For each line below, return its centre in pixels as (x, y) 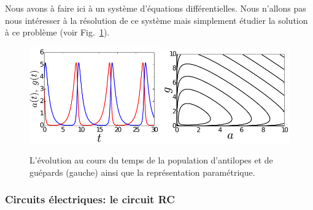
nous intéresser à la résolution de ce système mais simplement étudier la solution (156, 20)
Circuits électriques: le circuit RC (90, 199)
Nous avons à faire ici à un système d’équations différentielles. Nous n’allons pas (156, 8)
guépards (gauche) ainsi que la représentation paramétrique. (142, 172)
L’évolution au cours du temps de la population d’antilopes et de (151, 160)
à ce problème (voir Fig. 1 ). (57, 32)
